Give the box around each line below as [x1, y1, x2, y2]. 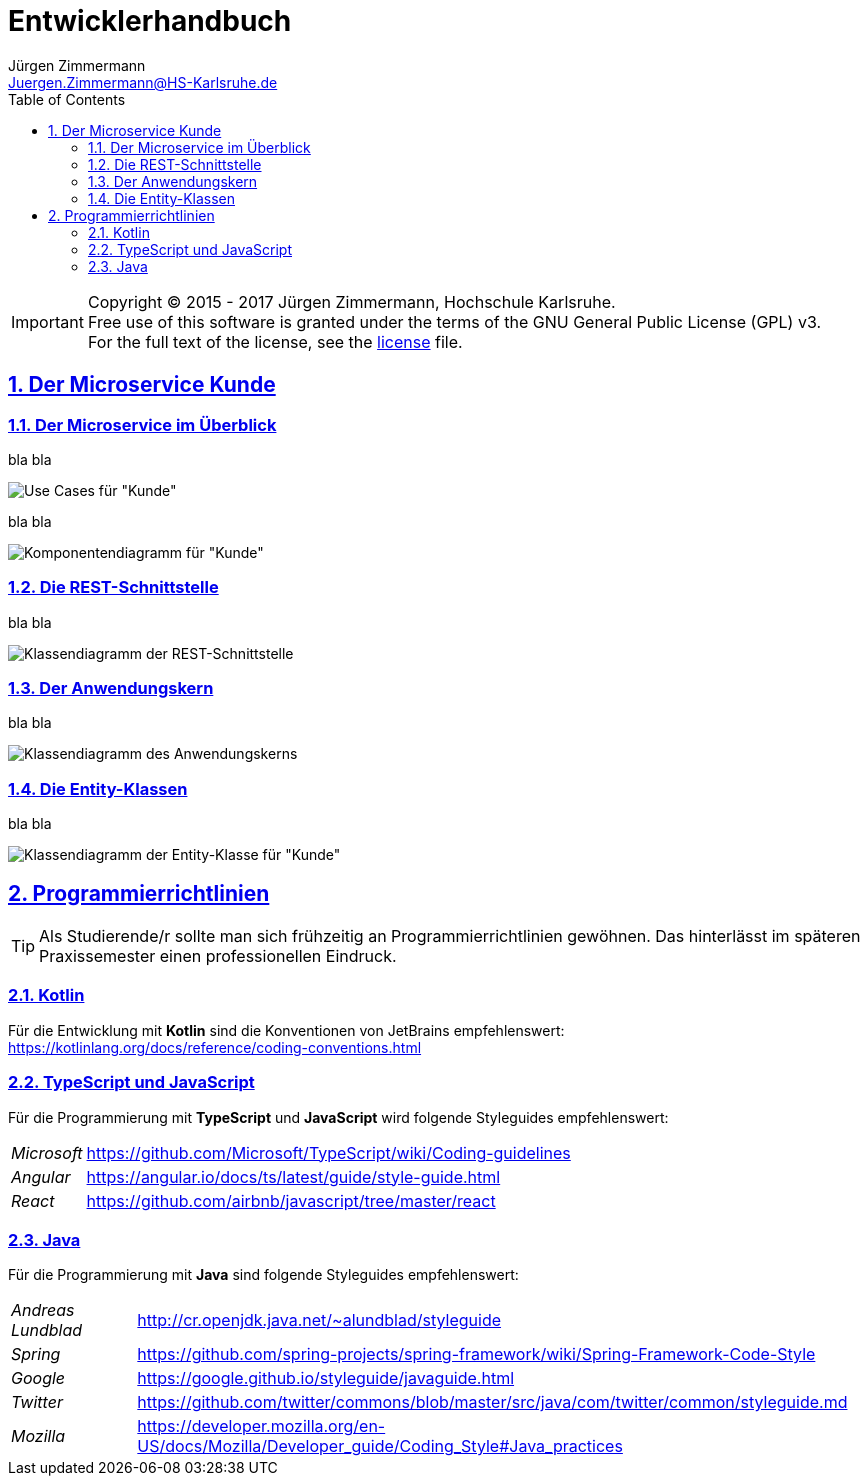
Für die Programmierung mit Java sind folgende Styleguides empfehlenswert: [8, 1266, 519, 1284]
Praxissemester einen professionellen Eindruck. [39, 946, 397, 967]
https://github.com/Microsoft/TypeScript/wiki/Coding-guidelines [86, 1142, 571, 1163]
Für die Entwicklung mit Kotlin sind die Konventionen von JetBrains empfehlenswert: [8, 1021, 565, 1039]
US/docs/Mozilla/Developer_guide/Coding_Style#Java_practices [137, 1436, 623, 1457]
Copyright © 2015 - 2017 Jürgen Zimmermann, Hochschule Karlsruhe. [87, 291, 616, 312]
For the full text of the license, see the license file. [87, 331, 463, 352]
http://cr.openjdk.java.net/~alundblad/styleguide [137, 1310, 502, 1331]
